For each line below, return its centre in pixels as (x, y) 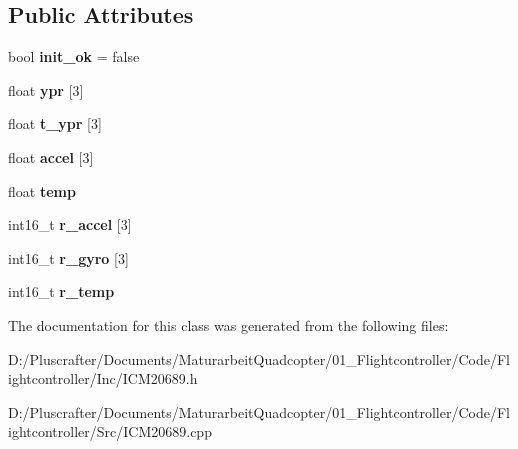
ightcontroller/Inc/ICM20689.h (103, 378)
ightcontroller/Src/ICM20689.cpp (110, 431)
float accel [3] (51, 156)
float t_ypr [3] (55, 123)
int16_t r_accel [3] (70, 224)
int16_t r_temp (61, 291)
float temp (42, 190)
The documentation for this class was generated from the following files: (228, 324)
